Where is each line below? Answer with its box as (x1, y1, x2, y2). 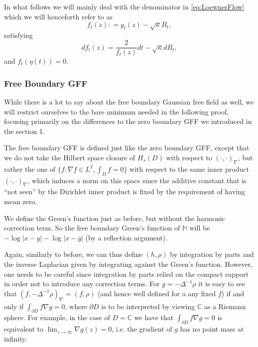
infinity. (4, 333, 27, 344)
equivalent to (4, 324, 43, 334)
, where (65, 301, 87, 311)
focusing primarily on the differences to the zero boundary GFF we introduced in (4, 116, 252, 126)
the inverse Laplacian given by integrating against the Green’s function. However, (4, 258, 253, 269)
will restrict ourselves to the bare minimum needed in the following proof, (4, 106, 229, 116)
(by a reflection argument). (85, 232, 168, 242)
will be (189, 223, 210, 233)
